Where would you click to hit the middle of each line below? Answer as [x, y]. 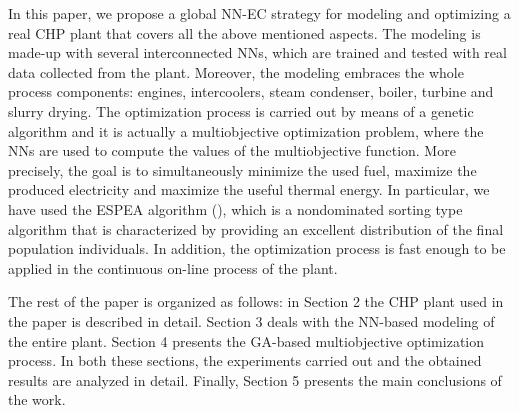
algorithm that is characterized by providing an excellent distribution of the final [256, 228]
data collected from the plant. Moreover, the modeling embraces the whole [236, 71]
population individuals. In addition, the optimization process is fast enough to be [257, 248]
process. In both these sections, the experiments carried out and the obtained [245, 360]
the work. [37, 399]
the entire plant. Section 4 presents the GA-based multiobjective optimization [246, 340]
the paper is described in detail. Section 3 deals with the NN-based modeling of [251, 320]
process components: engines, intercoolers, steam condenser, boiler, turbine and [251, 91]
